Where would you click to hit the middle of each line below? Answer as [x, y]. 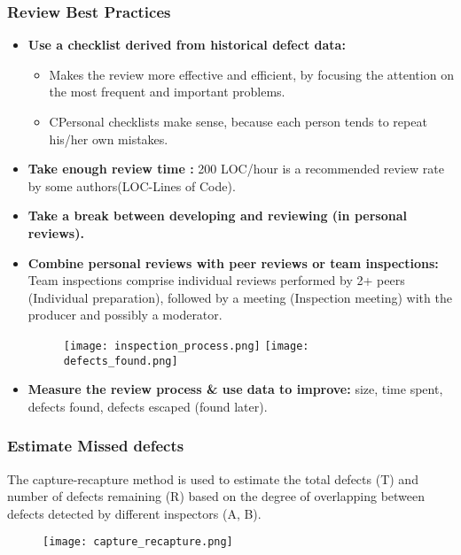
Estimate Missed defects [96, 446]
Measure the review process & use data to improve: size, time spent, [235, 389]
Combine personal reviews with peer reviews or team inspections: [233, 262]
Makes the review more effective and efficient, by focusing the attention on [251, 74]
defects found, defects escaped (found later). [148, 406]
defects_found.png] [121, 361]
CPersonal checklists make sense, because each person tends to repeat [238, 121]
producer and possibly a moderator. [125, 315]
